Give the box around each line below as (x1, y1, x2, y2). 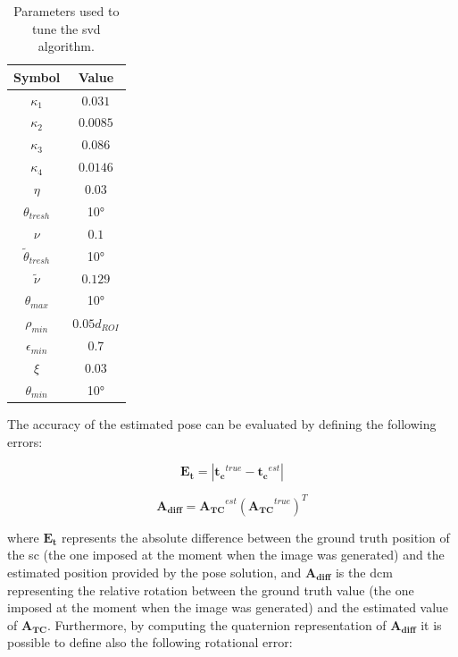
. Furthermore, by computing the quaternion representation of (46, 615, 387, 634)
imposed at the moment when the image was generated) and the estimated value (7, 598, 449, 617)
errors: (7, 432, 43, 451)
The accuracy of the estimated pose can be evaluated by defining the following (7, 415, 437, 434)
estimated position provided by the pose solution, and (7, 562, 302, 581)
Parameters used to (13, 2, 120, 20)
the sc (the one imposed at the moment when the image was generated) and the (7, 545, 445, 564)
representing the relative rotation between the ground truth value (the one (7, 580, 414, 599)
